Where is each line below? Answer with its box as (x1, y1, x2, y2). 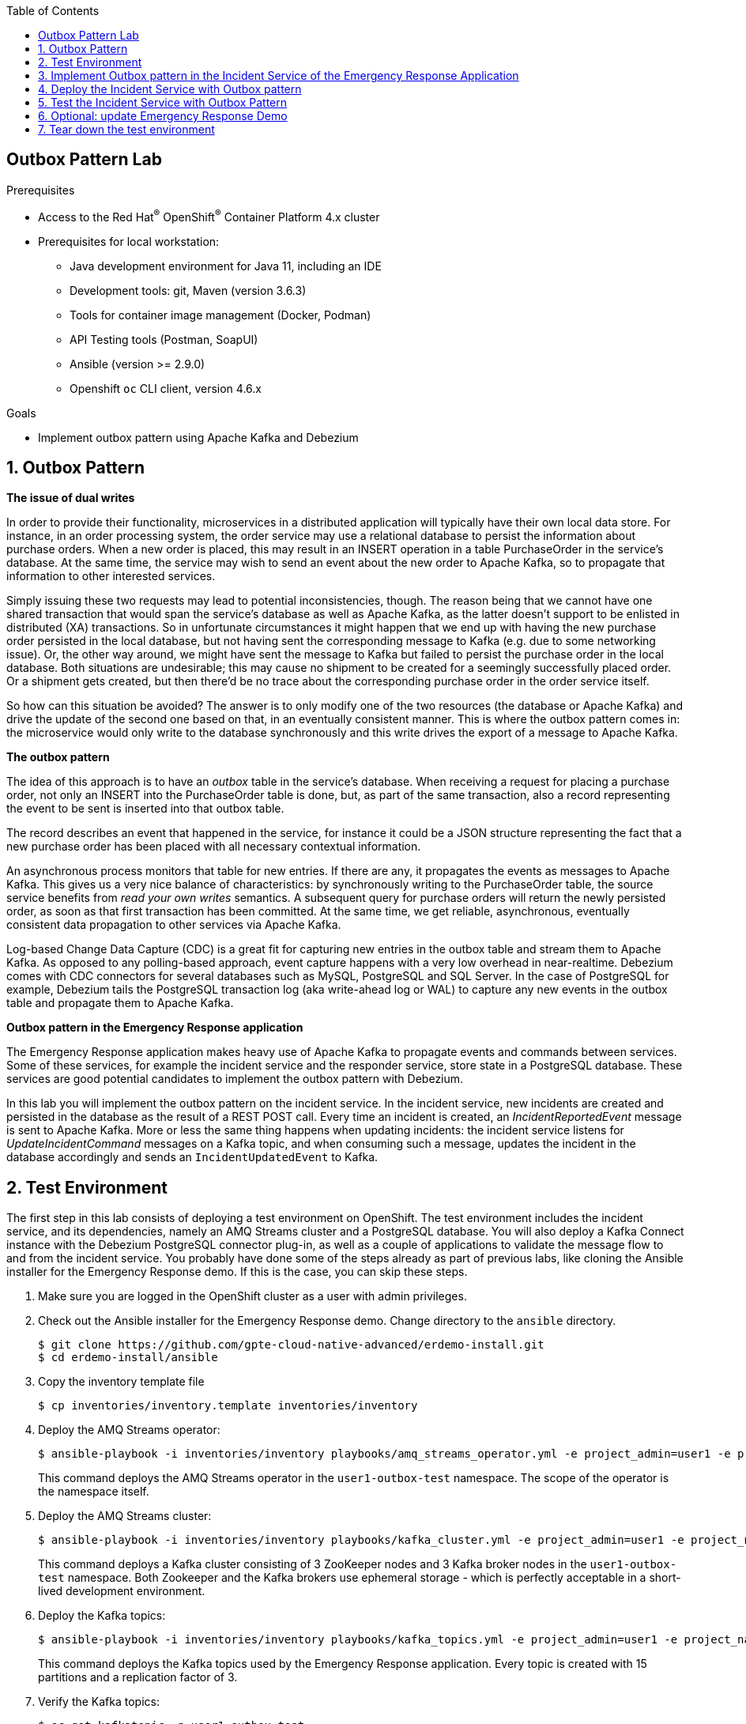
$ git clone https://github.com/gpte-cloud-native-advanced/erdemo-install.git (38, 1338, 544, 1352)
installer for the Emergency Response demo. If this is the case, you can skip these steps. (6, 1265, 468, 1279)
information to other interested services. (6, 569, 216, 583)
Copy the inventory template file (38, 1375, 205, 1389)
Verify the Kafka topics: (38, 1695, 160, 1709)
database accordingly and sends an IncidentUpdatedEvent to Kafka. (6, 1150, 379, 1164)
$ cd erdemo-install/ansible (38, 1351, 218, 1364)
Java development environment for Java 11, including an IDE (70, 258, 382, 273)
